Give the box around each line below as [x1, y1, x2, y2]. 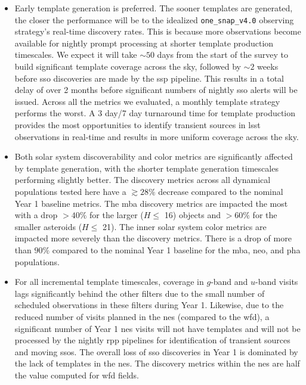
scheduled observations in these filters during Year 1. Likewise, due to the [14, 299, 284, 311]
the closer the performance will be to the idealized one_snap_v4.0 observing [14, 13, 294, 26]
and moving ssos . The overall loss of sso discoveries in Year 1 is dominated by [14, 345, 298, 358]
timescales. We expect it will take [14, 48, 137, 61]
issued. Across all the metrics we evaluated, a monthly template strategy [14, 95, 280, 107]
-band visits [255, 275, 298, 288]
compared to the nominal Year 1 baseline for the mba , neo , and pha [52, 243, 301, 256]
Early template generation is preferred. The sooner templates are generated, [14, 2, 293, 14]
